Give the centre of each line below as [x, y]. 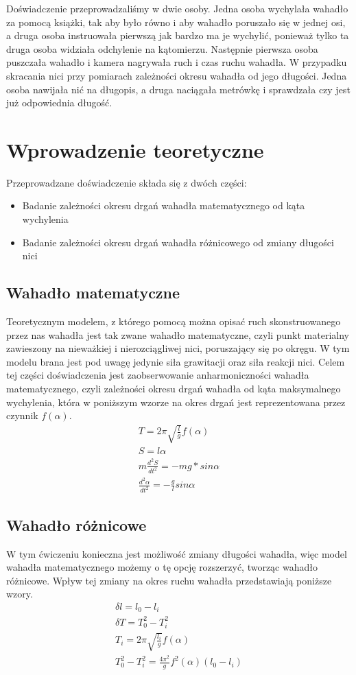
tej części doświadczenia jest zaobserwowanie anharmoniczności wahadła [158, 375]
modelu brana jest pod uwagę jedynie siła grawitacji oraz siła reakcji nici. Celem [176, 361]
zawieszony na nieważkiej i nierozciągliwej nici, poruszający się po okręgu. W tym [178, 348]
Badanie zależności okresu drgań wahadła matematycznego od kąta [164, 205]
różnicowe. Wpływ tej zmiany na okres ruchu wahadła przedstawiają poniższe [169, 580]
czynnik [22, 415]
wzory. [20, 594]
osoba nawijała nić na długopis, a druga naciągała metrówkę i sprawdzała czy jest [178, 89]
